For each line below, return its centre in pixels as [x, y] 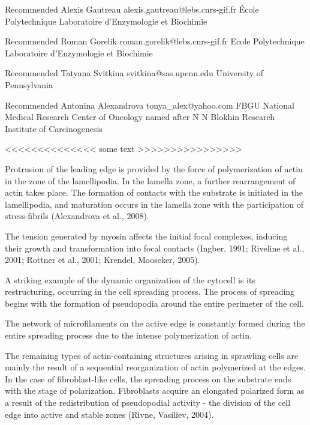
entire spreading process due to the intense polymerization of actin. [128, 335]
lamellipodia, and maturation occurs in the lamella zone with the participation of [154, 204]
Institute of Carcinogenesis [54, 128]
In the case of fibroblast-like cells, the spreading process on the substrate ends [148, 378]
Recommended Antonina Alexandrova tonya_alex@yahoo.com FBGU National [150, 105]
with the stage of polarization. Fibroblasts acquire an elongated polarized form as [155, 390]
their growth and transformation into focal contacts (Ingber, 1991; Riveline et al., [155, 248]
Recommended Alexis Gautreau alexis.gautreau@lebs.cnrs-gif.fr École [132, 9]
